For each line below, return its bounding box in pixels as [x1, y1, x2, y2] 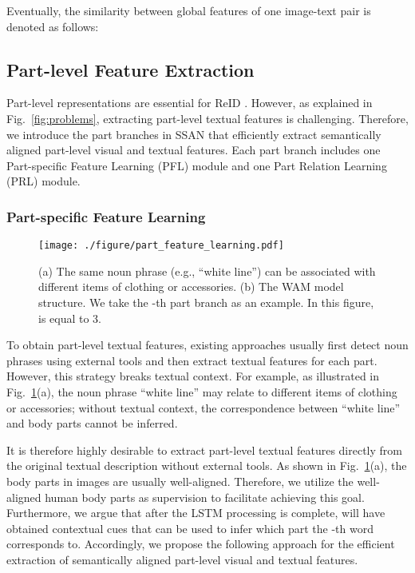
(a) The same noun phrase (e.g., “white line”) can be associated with [38, 262, 376, 279]
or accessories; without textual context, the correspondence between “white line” [6, 399, 401, 416]
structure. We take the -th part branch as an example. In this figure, [38, 294, 374, 311]
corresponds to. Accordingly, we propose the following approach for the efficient [6, 535, 395, 552]
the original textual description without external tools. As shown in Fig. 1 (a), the [6, 457, 407, 474]
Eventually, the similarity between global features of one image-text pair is [6, 2, 371, 18]
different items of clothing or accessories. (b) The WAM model [38, 278, 344, 295]
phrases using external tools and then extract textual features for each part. [6, 352, 377, 368]
